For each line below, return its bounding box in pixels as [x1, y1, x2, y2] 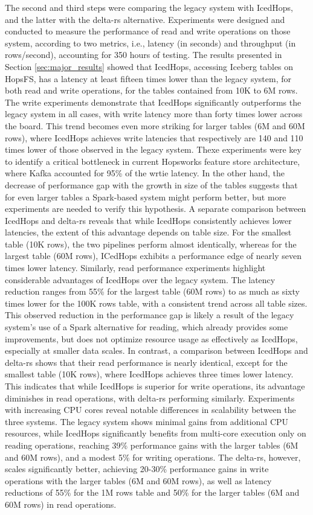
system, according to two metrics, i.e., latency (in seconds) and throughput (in [5, 36, 296, 49]
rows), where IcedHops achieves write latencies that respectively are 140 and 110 [5, 131, 303, 144]
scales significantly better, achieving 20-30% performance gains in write [5, 462, 269, 475]
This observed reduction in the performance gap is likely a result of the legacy [5, 309, 294, 321]
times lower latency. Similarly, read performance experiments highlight [5, 261, 266, 274]
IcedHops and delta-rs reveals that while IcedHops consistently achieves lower [5, 214, 292, 226]
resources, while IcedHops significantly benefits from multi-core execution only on [5, 427, 306, 440]
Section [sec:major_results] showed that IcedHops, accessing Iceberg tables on [5, 60, 294, 72]
